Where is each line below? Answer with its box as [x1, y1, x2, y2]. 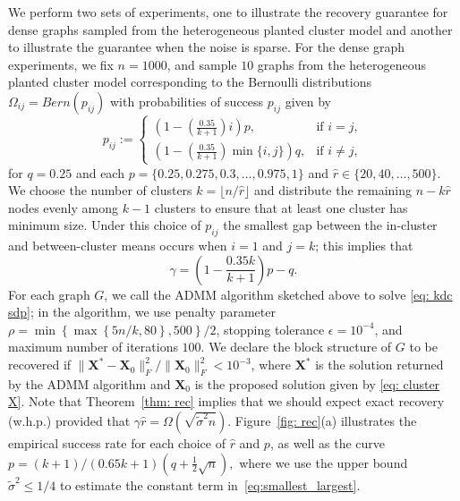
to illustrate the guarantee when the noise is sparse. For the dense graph [8, 38, 405, 56]
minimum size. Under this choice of [8, 216, 201, 234]
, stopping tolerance [216, 319, 325, 338]
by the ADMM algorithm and [8, 374, 171, 393]
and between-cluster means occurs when [8, 236, 227, 255]
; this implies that [315, 236, 413, 255]
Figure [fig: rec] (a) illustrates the [234, 412, 417, 430]
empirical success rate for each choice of [8, 434, 226, 453]
